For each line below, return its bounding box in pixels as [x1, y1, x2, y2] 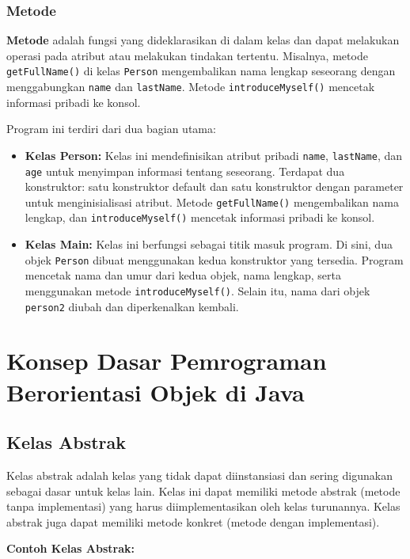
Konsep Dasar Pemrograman [6, 344, 327, 377]
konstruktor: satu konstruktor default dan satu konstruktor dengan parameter [25, 178, 404, 195]
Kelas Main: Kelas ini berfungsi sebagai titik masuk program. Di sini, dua [25, 236, 393, 253]
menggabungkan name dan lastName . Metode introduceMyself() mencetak [6, 78, 375, 95]
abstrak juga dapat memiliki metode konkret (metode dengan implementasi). [6, 513, 380, 530]
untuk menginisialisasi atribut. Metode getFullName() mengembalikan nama [25, 193, 399, 210]
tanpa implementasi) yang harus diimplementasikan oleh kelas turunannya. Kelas [6, 498, 401, 515]
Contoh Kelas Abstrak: [6, 540, 135, 557]
